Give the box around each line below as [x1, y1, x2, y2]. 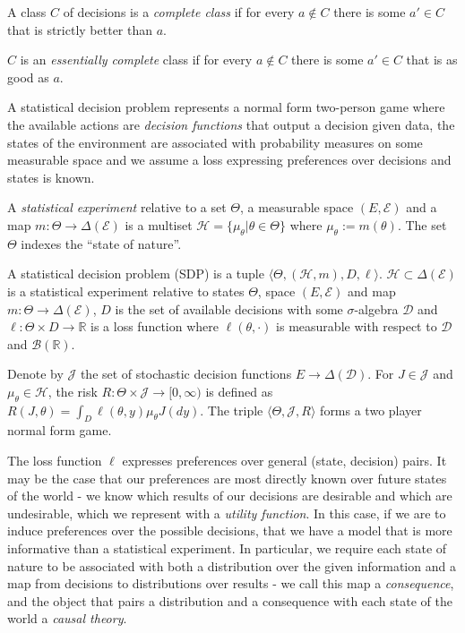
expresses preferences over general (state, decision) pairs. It [122, 451, 447, 470]
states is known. [7, 167, 95, 186]
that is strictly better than [7, 20, 153, 38]
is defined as [205, 381, 273, 400]
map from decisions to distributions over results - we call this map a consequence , [7, 574, 454, 593]
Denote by [7, 364, 64, 383]
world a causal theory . [7, 609, 127, 628]
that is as [406, 50, 458, 69]
